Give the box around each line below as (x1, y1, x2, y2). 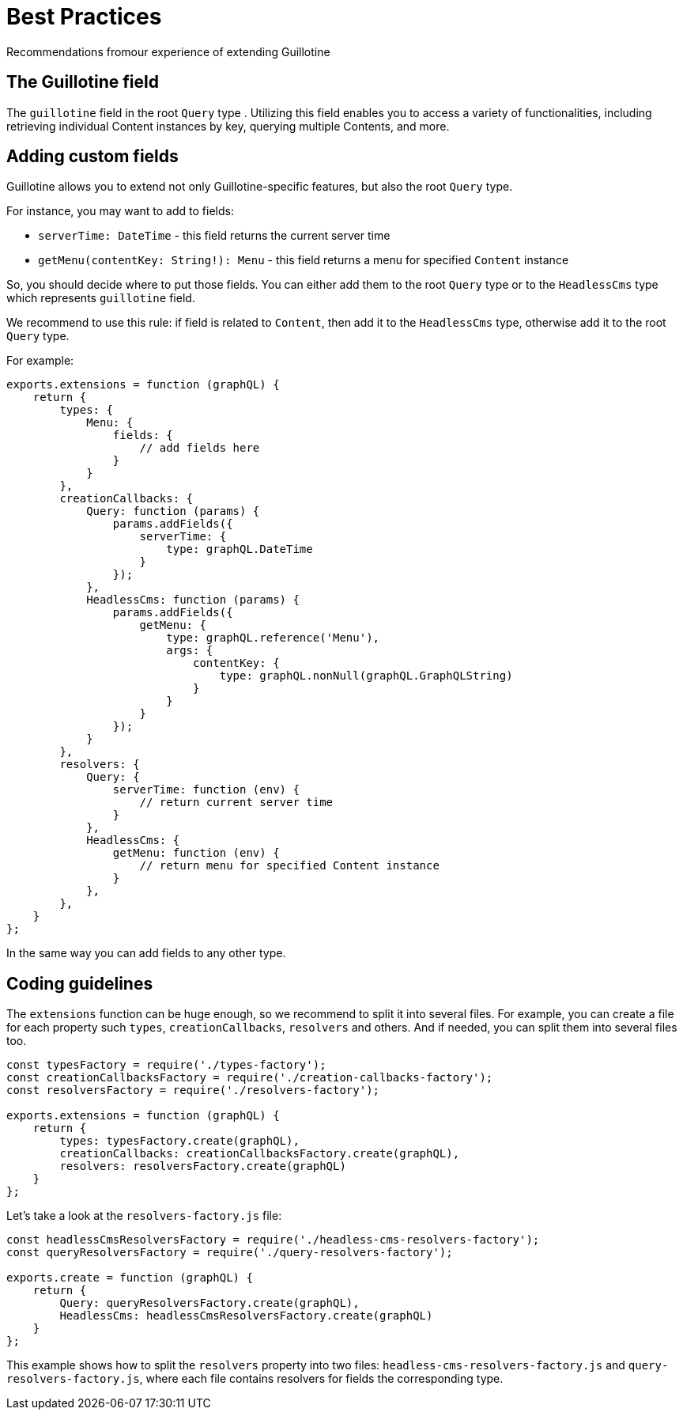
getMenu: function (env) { (112, 846, 280, 860)
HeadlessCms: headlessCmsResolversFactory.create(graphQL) (59, 1309, 433, 1323)
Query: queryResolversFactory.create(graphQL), (59, 1297, 360, 1310)
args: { (166, 644, 213, 657)
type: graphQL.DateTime (166, 543, 313, 556)
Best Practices (6, 3, 162, 30)
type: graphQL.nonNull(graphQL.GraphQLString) (219, 669, 513, 683)
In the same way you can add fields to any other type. (6, 946, 286, 960)
